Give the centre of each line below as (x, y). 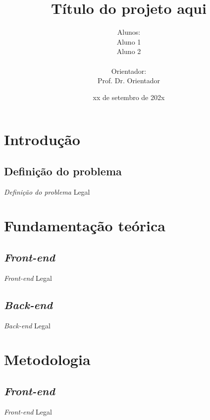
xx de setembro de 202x (129, 97)
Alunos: (129, 32)
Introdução (42, 139)
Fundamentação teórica (85, 226)
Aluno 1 (129, 41)
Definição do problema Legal (47, 191)
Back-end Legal (27, 325)
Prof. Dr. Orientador (129, 80)
